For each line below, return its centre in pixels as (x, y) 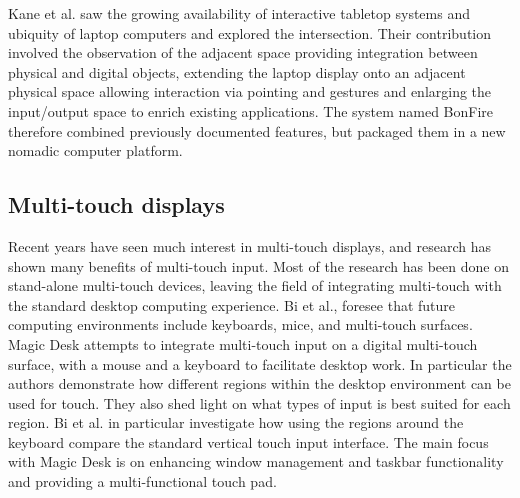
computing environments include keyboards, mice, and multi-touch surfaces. (240, 324)
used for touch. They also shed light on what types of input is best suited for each (259, 402)
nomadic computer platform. (95, 150)
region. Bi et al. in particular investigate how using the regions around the (236, 422)
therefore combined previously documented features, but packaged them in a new (257, 130)
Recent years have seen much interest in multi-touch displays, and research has (250, 245)
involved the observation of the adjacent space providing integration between (243, 52)
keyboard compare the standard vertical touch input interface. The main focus (248, 441)
